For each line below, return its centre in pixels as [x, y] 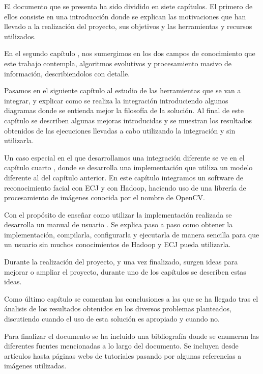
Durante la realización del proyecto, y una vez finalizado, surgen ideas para [121, 262]
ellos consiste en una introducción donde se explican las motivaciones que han [125, 16]
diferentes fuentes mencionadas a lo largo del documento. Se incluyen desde [121, 346]
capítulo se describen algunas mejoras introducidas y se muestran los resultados [128, 120]
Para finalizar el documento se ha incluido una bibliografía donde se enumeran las [132, 336]
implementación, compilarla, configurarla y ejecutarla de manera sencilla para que [132, 234]
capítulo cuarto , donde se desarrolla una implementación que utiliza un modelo [128, 167]
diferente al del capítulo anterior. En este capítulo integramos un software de [124, 177]
